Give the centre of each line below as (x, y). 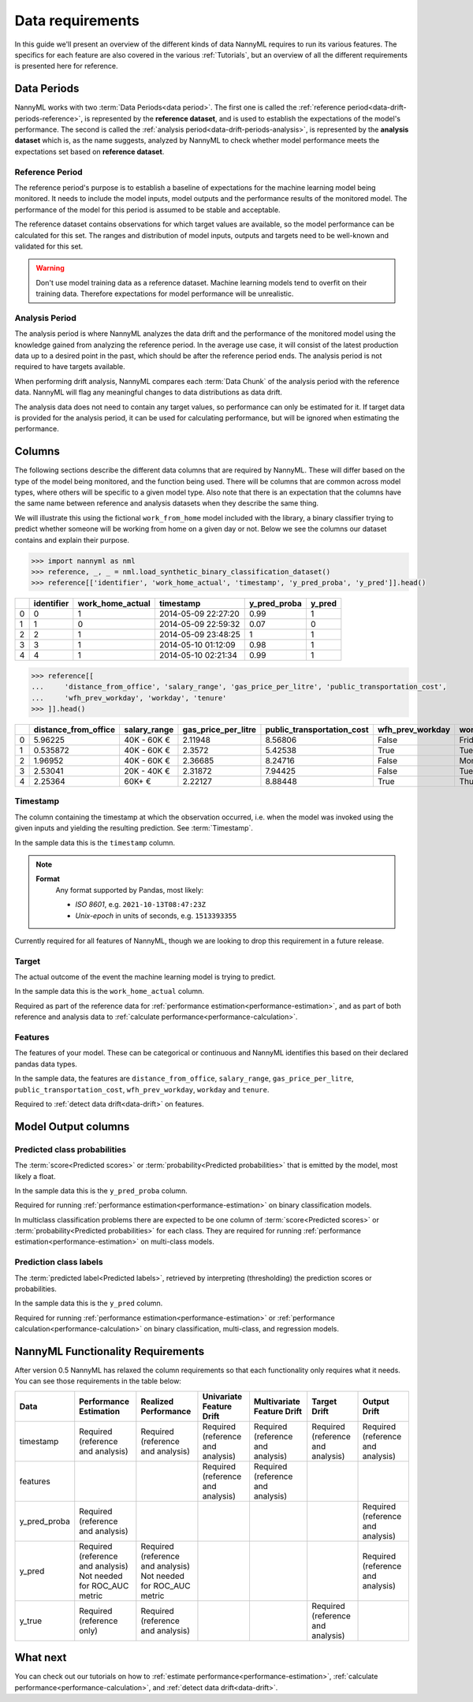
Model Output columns (72, 1127)
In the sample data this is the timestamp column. (95, 842)
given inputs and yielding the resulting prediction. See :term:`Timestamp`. (134, 828)
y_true (31, 1621)
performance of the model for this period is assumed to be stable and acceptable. (147, 210)
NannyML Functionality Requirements (110, 1351)
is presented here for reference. (66, 66)
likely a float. (35, 1176)
